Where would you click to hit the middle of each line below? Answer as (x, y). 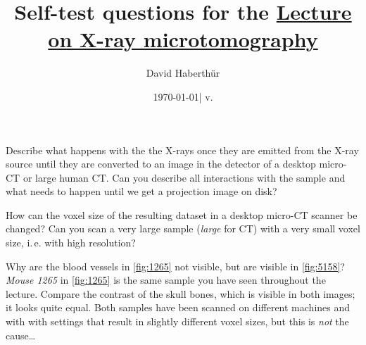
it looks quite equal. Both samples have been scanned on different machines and (178, 307)
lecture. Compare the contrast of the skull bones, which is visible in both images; (181, 293)
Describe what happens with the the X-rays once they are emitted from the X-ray (182, 150)
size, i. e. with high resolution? (71, 243)
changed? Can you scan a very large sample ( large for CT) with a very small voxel (183, 228)
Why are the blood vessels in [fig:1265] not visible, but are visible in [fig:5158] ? (175, 266)
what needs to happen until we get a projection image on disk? (141, 191)
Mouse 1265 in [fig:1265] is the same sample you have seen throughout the (166, 280)
